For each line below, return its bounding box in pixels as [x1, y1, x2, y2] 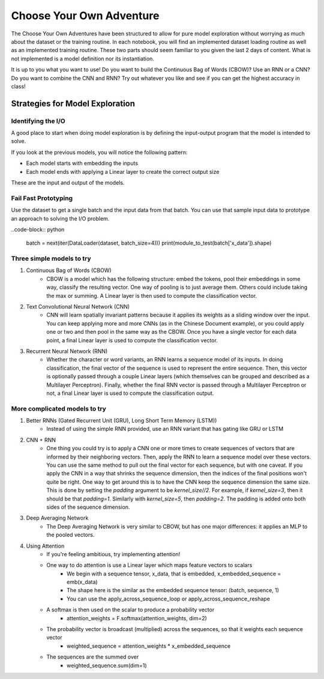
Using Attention [26, 542, 65, 550]
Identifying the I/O [11, 117, 65, 125]
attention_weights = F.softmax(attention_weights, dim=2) [67, 614, 207, 621]
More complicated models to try [11, 405, 106, 413]
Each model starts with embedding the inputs [26, 159, 138, 167]
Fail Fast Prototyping [11, 194, 73, 202]
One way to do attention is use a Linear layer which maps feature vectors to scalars [46, 562, 253, 569]
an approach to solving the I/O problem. [11, 215, 110, 222]
